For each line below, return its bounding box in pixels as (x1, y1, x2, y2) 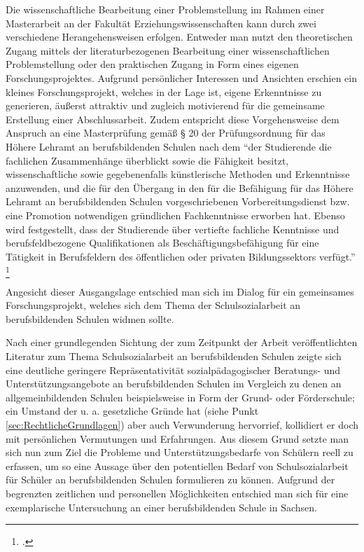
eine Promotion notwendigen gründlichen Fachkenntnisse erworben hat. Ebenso (6, 207, 345, 222)
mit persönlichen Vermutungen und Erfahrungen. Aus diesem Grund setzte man (6, 431, 349, 446)
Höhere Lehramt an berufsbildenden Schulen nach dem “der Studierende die (6, 139, 332, 153)
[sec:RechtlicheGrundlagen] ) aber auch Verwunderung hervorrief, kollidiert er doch (6, 417, 359, 432)
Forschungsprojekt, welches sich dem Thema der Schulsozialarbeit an (6, 298, 301, 312)
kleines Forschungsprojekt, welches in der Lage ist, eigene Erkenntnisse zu (6, 84, 322, 99)
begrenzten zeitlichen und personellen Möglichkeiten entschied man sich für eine (6, 485, 349, 500)
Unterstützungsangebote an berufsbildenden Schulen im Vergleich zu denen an (6, 376, 342, 391)
